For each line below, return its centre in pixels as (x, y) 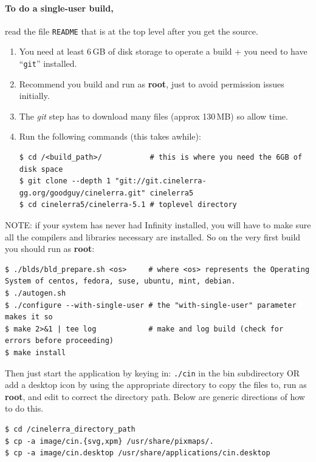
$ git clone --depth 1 (65, 181)
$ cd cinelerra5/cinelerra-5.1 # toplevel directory (128, 205)
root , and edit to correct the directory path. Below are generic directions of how (155, 396)
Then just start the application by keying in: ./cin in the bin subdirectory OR (153, 372)
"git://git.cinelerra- (161, 181)
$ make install (36, 352)
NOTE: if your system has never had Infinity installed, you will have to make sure (158, 225)
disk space (41, 169)
